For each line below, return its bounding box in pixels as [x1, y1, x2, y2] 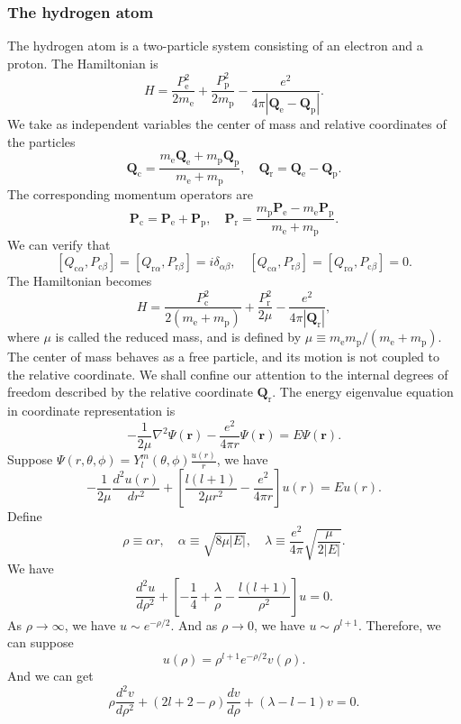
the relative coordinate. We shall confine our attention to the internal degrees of [7, 364, 448, 383]
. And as [170, 615, 218, 634]
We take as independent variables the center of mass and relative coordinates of [7, 115, 447, 133]
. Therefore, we [357, 615, 441, 634]
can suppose [7, 633, 74, 652]
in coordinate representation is [7, 401, 176, 420]
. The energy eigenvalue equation [272, 382, 454, 401]
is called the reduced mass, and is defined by [55, 327, 302, 346]
